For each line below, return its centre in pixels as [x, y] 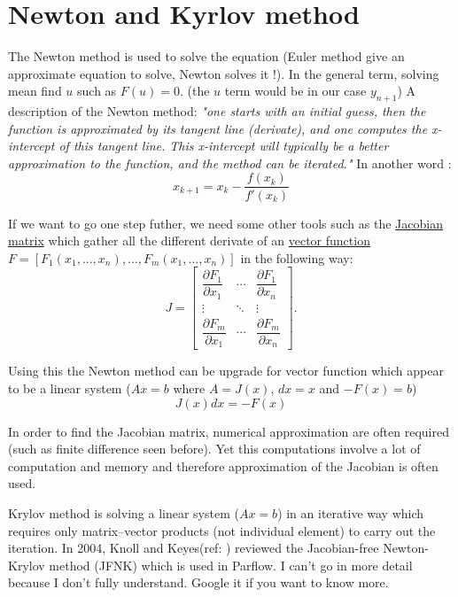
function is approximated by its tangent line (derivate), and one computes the [218, 128]
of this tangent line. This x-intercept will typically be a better [224, 146]
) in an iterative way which [351, 513]
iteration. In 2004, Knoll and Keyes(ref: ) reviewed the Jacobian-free [194, 548]
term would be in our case [295, 91]
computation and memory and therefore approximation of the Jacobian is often [223, 465]
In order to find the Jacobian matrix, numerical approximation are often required [229, 431]
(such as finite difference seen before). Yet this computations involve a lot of [214, 449]
